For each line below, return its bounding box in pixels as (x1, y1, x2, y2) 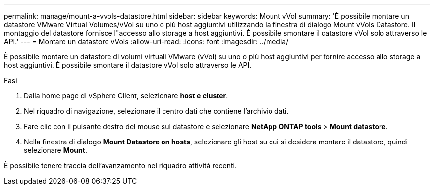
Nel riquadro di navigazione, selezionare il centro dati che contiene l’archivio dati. (24, 107, 289, 115)
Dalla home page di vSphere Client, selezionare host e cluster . (24, 92, 228, 100)
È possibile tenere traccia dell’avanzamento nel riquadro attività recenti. (4, 161, 237, 170)
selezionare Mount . (24, 146, 87, 154)
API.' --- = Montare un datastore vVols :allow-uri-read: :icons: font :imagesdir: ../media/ (4, 37, 289, 46)
